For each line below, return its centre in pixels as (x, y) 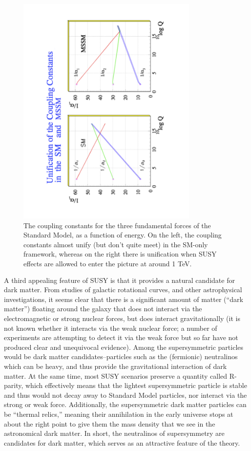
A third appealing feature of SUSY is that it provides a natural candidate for (119, 280)
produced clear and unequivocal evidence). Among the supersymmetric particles (124, 347)
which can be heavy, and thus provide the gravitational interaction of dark (115, 366)
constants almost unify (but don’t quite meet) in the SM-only (116, 244)
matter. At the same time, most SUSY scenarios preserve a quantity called (116, 376)
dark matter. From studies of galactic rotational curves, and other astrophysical (123, 290)
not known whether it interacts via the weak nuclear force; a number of (111, 328)
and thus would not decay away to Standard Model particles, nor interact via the (125, 395)
